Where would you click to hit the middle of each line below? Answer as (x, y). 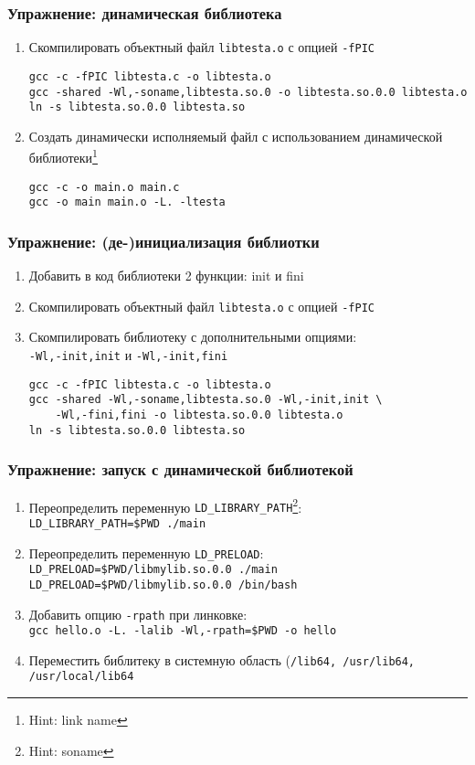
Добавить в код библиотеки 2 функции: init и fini (166, 276)
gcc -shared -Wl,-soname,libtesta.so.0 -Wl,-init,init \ (206, 400)
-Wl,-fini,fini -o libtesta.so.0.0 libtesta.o (199, 415)
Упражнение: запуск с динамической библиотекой (180, 469)
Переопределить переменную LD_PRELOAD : (146, 552)
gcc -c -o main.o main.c (104, 187)
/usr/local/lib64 (81, 677)
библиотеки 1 (63, 156)
